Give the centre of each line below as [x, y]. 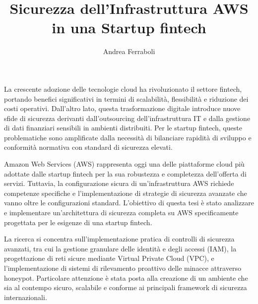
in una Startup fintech [129, 28]
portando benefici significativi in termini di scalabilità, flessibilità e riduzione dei [126, 98]
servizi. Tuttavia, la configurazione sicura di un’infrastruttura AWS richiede [119, 183]
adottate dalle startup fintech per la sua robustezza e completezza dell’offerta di [125, 173]
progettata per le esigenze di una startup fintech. [78, 222]
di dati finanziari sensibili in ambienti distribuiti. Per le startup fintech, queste [123, 128]
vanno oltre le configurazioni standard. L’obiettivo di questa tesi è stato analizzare [129, 203]
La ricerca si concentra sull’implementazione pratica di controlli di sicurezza [119, 239]
